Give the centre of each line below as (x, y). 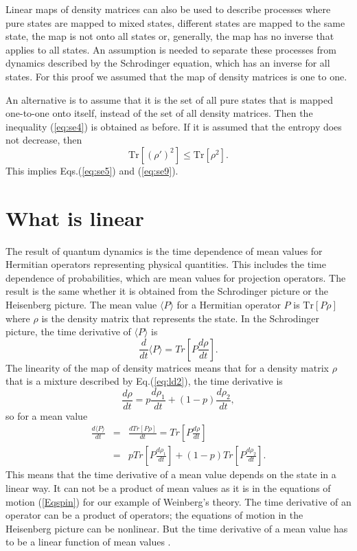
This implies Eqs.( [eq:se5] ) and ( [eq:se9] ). (92, 170)
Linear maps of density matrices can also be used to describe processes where (168, 9)
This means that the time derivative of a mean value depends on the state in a (171, 474)
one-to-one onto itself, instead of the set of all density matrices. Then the (159, 113)
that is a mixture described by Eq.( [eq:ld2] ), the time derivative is (144, 381)
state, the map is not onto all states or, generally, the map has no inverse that (170, 36)
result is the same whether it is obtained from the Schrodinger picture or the (167, 291)
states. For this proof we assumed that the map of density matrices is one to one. (176, 76)
